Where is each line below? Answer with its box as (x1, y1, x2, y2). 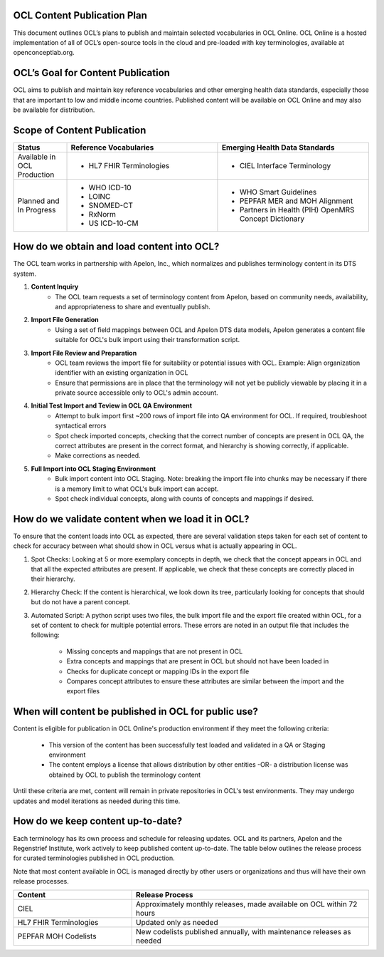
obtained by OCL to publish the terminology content (48, 770, 201, 779)
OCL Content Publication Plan (13, 9, 147, 21)
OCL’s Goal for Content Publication (13, 67, 171, 79)
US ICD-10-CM (88, 218, 139, 228)
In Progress (17, 205, 56, 214)
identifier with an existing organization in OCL (55, 368, 188, 377)
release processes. (13, 877, 69, 886)
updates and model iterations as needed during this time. (13, 797, 181, 805)
